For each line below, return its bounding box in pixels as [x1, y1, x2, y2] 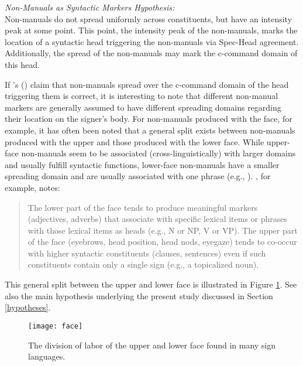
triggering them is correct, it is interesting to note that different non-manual [5, 90, 278, 102]
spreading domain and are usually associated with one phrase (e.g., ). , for [5, 170, 271, 182]
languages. [28, 350, 66, 362]
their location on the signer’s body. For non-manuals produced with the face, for [5, 112, 292, 125]
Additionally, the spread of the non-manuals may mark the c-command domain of [5, 47, 298, 59]
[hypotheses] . [5, 301, 51, 313]
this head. [5, 58, 40, 70]
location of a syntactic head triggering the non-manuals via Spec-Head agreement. [5, 35, 299, 47]
